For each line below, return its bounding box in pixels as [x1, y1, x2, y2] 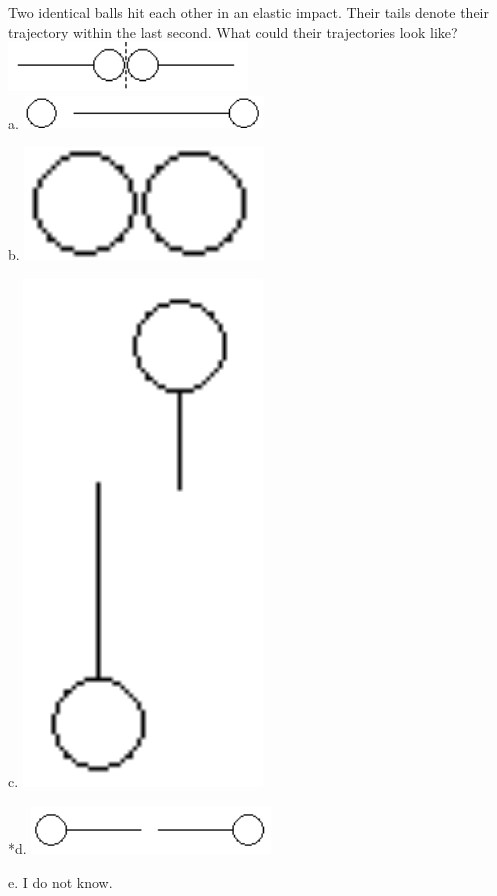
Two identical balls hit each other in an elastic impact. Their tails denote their [8, 2, 489, 22]
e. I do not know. [8, 871, 113, 892]
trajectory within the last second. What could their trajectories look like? [8, 21, 458, 42]
